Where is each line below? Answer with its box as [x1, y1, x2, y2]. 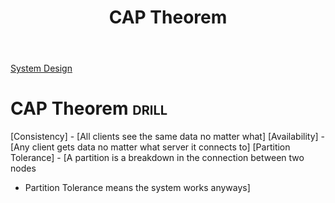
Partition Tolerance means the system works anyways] [24, 182, 251, 194]
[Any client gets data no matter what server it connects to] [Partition [10, 141, 291, 153]
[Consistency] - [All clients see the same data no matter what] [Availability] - [10, 131, 326, 143]
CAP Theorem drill [10, 97, 168, 120]
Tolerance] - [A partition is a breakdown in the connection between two [10, 152, 305, 164]
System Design [10, 62, 73, 75]
